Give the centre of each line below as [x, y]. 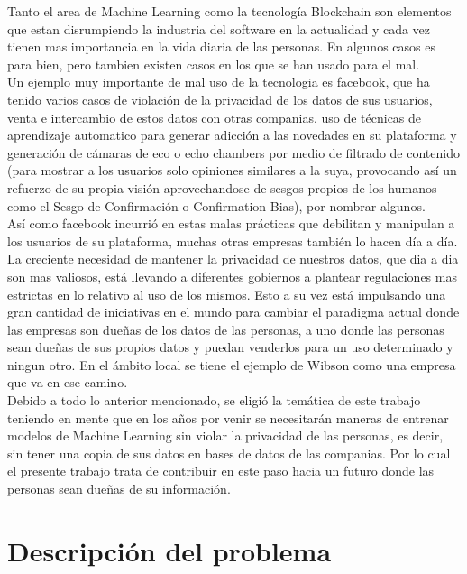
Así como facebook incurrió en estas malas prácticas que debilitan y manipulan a [231, 223]
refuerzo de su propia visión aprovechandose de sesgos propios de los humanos [222, 187]
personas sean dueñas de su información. [119, 489]
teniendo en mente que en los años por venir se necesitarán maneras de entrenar [228, 417]
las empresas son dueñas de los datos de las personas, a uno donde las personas [226, 329]
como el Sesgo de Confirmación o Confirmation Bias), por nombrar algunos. [216, 205]
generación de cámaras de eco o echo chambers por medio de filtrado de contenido [233, 152]
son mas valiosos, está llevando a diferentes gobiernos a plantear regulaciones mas [232, 276]
